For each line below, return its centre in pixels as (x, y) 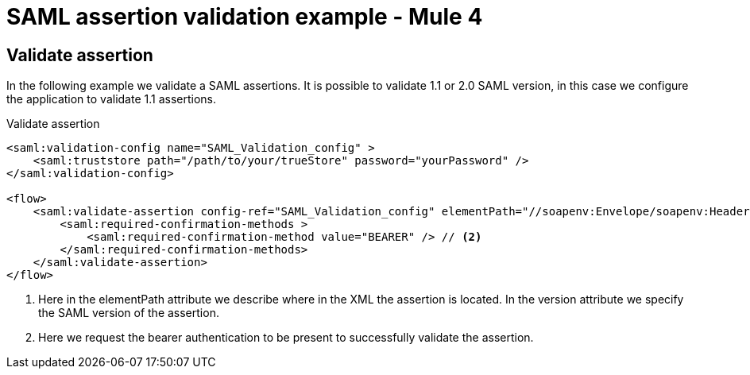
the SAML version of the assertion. (129, 313)
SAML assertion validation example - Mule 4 (245, 17)
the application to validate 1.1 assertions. (112, 99)
